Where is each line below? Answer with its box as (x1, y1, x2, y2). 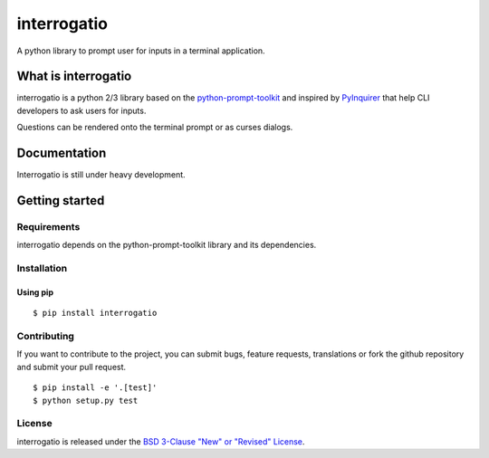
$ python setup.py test (33, 395, 139, 406)
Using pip (16, 286, 54, 298)
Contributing (16, 330, 74, 343)
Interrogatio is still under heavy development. (16, 169, 186, 180)
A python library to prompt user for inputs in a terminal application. (16, 45, 266, 56)
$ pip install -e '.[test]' (33, 383, 158, 393)
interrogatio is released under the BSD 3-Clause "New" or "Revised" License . (16, 435, 305, 447)
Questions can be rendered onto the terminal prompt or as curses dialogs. (16, 122, 293, 133)
